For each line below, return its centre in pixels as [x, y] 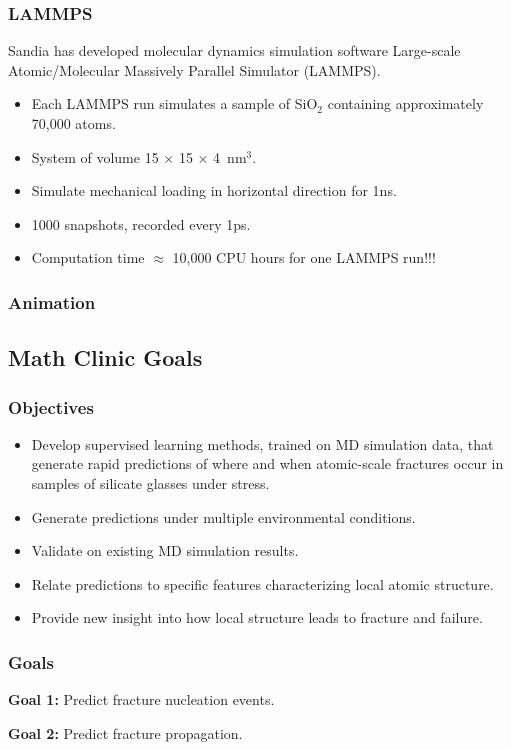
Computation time [88, 257]
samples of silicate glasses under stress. [150, 483]
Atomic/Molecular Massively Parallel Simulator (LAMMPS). [194, 69]
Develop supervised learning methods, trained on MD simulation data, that [262, 443]
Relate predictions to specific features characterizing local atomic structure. [262, 583]
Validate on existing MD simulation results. [165, 550]
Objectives [51, 406]
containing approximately [405, 103]
